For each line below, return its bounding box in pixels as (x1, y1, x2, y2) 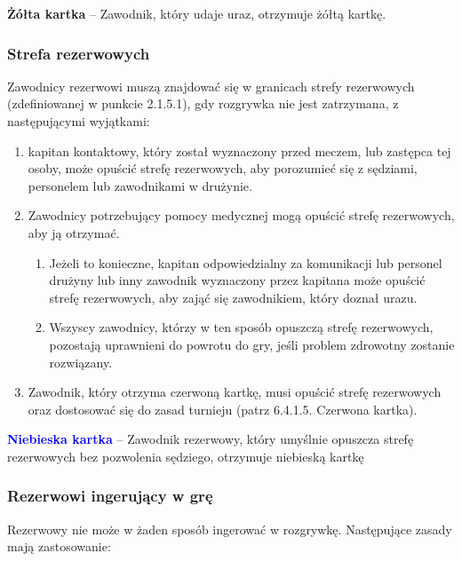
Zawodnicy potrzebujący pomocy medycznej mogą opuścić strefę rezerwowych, (28, 206, 455, 225)
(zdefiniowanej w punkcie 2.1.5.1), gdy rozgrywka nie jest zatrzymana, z (7, 94, 399, 113)
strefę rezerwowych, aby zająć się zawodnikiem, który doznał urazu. (49, 288, 418, 306)
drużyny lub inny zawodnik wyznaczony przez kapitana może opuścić (49, 271, 426, 289)
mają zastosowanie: (7, 537, 111, 556)
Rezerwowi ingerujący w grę (7, 485, 213, 507)
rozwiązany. (49, 352, 113, 371)
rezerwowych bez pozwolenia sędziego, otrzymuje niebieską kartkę (7, 446, 364, 465)
